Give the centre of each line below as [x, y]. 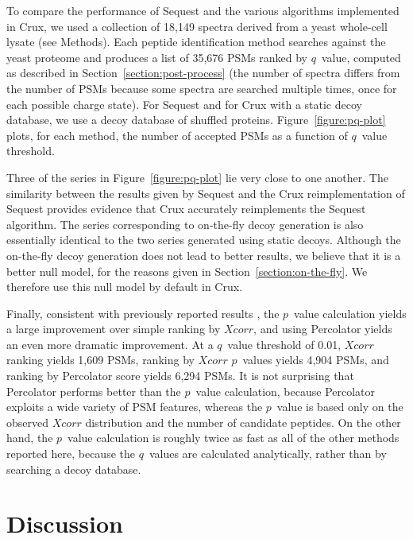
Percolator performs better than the [94, 391]
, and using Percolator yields [323, 329]
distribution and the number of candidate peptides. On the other [243, 422]
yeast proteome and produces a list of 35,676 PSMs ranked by [157, 57]
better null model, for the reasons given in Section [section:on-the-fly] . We [187, 271]
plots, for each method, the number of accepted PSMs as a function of [177, 135]
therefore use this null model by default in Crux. [125, 287]
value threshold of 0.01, [284, 344]
